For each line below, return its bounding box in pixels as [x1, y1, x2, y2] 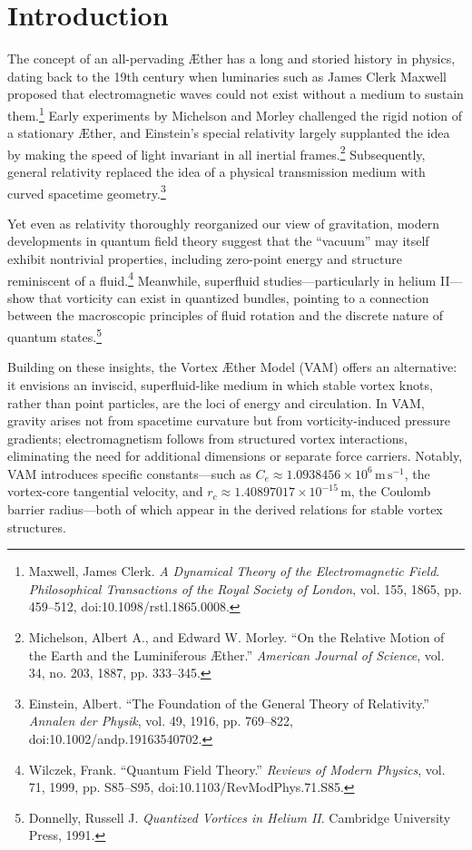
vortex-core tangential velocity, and [7, 482, 203, 501]
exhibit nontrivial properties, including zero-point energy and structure [7, 249, 402, 269]
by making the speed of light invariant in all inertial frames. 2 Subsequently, [7, 142, 426, 163]
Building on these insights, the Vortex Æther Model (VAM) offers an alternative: [7, 357, 457, 376]
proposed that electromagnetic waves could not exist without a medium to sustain [7, 84, 464, 103]
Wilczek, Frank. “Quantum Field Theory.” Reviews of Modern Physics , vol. [28, 759, 446, 778]
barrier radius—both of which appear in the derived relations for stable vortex [7, 500, 443, 519]
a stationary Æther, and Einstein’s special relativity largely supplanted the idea [7, 123, 450, 142]
